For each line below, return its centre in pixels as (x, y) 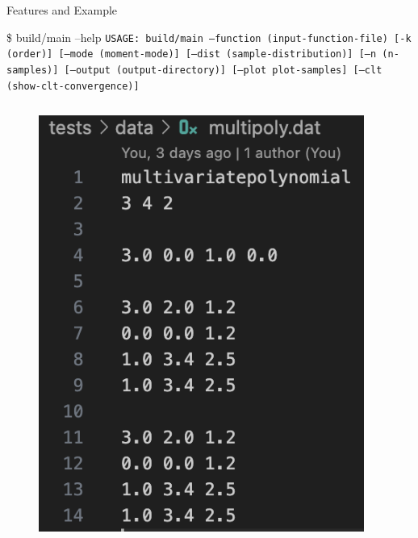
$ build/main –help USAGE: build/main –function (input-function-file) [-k (209, 37)
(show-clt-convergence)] (73, 86)
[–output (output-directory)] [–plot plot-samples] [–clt (223, 70)
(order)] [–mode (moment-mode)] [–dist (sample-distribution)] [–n (192, 54)
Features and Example (62, 10)
